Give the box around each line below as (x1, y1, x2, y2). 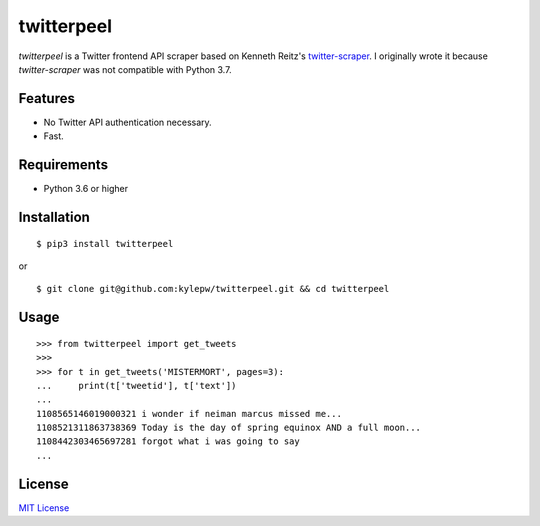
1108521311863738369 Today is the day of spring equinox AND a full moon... (36, 422, 422, 434)
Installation (18, 208, 90, 225)
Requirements (18, 156, 109, 174)
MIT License (18, 501, 70, 514)
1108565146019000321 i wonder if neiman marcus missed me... (36, 408, 342, 419)
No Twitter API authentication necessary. (43, 116, 212, 128)
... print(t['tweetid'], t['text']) (36, 380, 237, 391)
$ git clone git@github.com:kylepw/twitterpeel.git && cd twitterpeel (36, 283, 390, 295)
